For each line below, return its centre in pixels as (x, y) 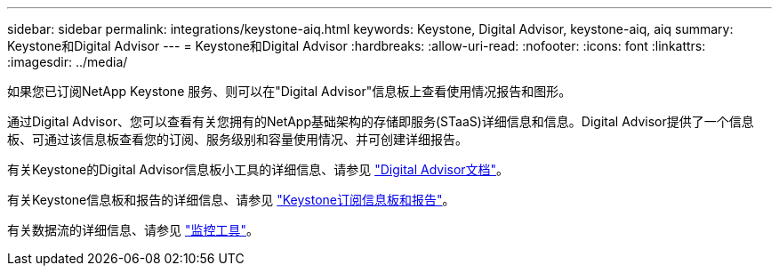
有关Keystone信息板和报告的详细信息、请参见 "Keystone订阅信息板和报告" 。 (231, 200)
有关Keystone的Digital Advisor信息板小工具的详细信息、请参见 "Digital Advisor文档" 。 (258, 169)
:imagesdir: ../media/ (68, 62)
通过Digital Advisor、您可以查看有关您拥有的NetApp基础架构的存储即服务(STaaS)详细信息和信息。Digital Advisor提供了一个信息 (381, 121)
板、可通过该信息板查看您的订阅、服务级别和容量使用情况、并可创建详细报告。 (237, 139)
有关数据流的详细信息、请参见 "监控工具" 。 (133, 230)
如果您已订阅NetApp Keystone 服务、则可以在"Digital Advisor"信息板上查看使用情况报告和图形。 (289, 91)
